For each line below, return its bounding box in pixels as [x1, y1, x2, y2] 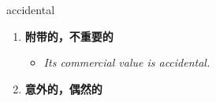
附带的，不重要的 [24, 27, 114, 44]
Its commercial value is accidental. [43, 54, 210, 71]
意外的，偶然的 [24, 80, 102, 97]
